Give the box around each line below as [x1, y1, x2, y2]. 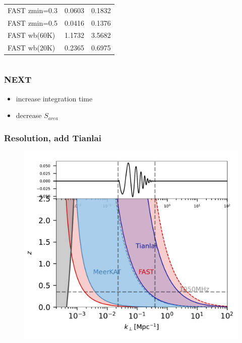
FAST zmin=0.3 [8, 5, 57, 15]
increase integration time [16, 93, 93, 103]
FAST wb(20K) [8, 42, 55, 53]
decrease [16, 110, 42, 121]
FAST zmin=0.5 [8, 17, 57, 28]
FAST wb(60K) [8, 30, 55, 40]
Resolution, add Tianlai [4, 131, 101, 144]
